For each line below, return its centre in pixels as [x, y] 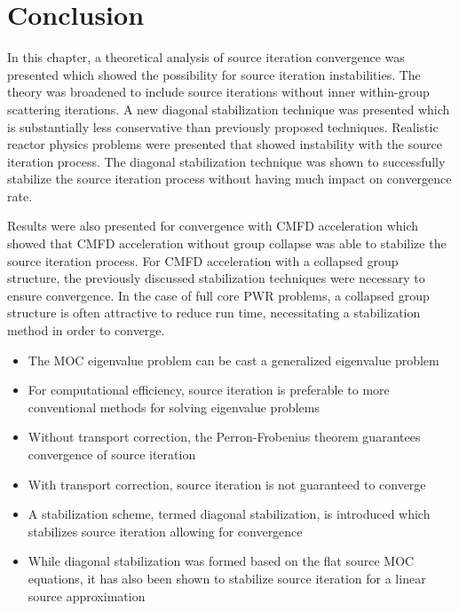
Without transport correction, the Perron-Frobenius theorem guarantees [224, 437]
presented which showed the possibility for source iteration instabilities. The [214, 74]
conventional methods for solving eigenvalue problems [174, 407]
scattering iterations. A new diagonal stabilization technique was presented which [229, 109]
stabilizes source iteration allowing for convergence [165, 531]
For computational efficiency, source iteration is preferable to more [209, 390]
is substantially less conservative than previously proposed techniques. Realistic [223, 126]
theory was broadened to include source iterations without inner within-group [218, 92]
